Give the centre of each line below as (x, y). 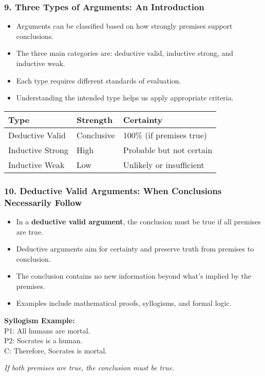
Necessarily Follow (43, 202)
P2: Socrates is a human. (43, 340)
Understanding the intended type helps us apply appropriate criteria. (125, 98)
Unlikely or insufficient (164, 164)
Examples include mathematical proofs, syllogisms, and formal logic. (124, 303)
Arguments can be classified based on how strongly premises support (124, 26)
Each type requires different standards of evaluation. (99, 80)
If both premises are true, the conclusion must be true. (89, 368)
